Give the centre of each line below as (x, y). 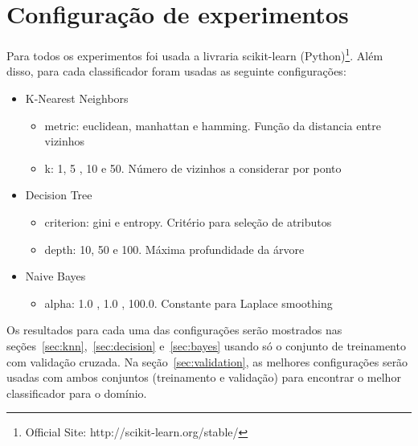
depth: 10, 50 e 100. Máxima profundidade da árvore (174, 249)
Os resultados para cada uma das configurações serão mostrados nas (174, 330)
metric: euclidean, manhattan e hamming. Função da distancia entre (213, 125)
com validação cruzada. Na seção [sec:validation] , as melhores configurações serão (207, 361)
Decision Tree (59, 195)
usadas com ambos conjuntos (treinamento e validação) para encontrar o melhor (204, 377)
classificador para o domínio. (77, 393)
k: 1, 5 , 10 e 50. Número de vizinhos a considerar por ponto (193, 168)
